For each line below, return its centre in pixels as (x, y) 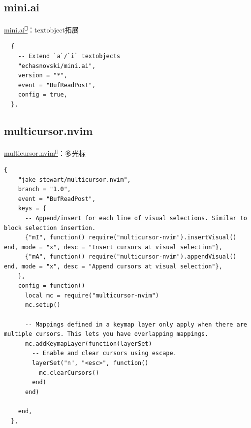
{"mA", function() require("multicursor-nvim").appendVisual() (131, 257)
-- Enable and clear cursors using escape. (104, 353)
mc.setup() (43, 305)
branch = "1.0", (45, 189)
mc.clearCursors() (69, 373)
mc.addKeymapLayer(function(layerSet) (88, 344)
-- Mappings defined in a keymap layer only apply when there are (136, 324)
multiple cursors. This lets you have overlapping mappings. (106, 334)
